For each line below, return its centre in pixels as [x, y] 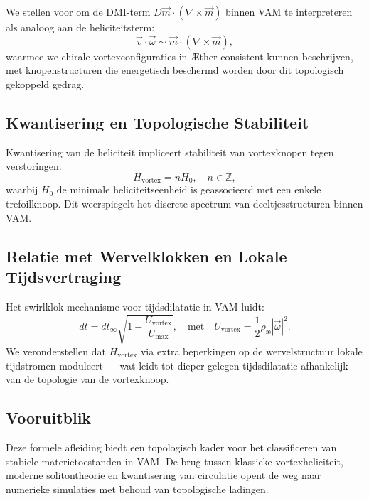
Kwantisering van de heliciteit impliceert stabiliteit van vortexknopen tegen [170, 152]
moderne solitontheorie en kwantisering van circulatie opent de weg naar [164, 475]
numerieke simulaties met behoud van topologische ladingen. [137, 489]
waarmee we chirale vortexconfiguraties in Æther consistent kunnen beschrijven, [180, 56]
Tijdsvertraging [64, 276]
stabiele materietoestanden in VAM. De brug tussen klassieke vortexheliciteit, [175, 461]
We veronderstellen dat [56, 351]
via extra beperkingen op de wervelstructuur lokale [251, 351]
